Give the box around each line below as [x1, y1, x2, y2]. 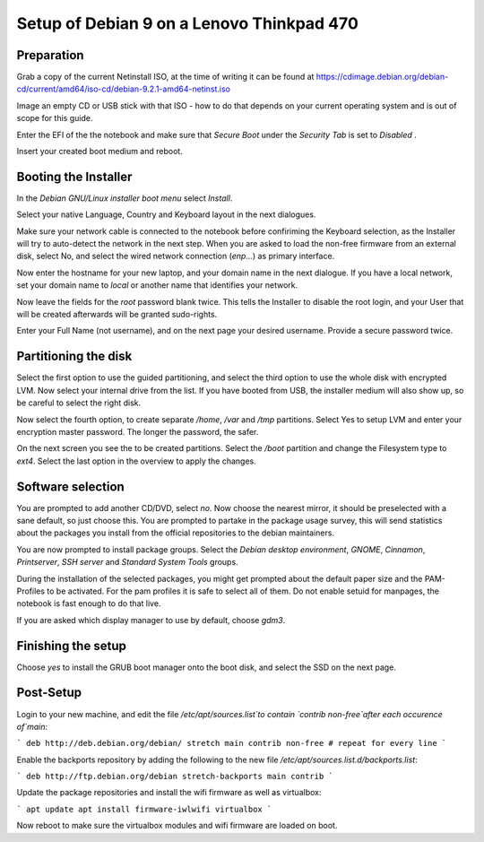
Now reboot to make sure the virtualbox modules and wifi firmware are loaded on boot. [16, 820, 338, 831]
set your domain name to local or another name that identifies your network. [16, 280, 298, 291]
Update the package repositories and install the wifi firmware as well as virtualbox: [16, 787, 322, 798]
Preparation [16, 48, 84, 63]
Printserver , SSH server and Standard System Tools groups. [16, 557, 238, 568]
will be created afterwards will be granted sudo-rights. [16, 309, 218, 320]
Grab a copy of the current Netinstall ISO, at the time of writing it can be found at [16, 72, 315, 82]
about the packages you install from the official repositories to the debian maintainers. [16, 527, 335, 538]
